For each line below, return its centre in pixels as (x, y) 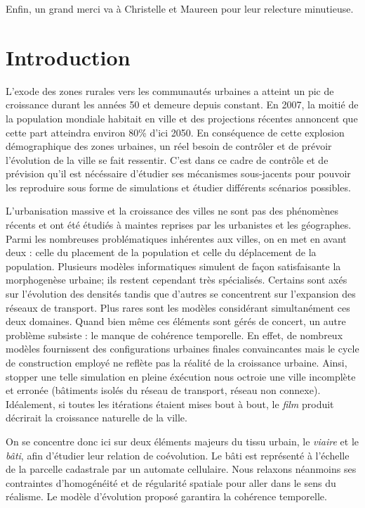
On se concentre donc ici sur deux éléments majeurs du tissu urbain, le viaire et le (182, 441)
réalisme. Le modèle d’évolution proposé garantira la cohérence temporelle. (166, 496)
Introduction (68, 57)
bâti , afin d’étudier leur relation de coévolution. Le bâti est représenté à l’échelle (178, 455)
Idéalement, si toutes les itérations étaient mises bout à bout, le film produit (170, 404)
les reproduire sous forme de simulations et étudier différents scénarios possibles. (178, 187)
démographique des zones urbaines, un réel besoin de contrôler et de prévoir (169, 146)
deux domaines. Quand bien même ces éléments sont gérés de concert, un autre (176, 321)
